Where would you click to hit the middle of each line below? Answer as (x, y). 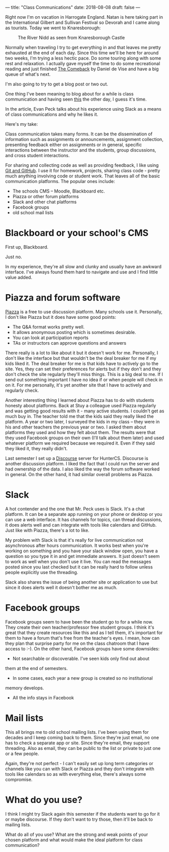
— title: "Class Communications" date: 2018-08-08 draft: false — (73, 7)
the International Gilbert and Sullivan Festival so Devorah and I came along (82, 22)
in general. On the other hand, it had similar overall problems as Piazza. (79, 474)
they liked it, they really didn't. (37, 448)
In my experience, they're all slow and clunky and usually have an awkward (83, 266)
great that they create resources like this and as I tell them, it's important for (84, 632)
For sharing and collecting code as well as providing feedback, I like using (82, 165)
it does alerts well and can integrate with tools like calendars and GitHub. (81, 525)
